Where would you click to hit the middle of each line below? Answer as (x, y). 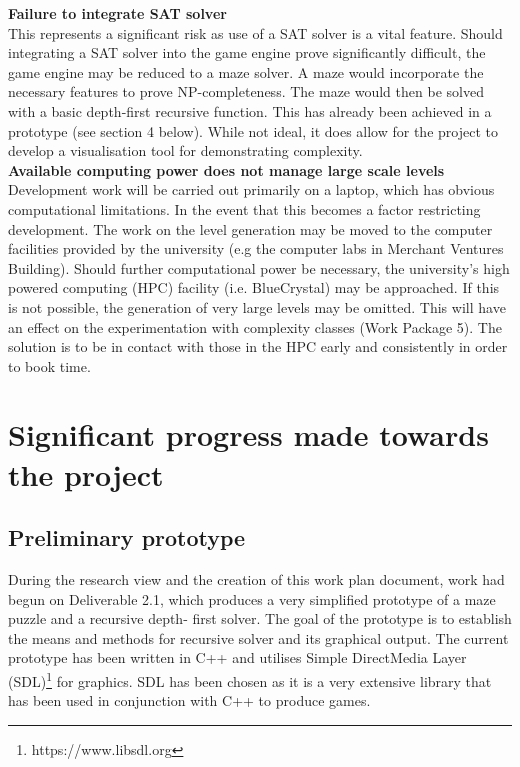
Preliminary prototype (127, 537)
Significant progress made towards (248, 434)
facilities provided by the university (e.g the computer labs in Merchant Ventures (256, 248)
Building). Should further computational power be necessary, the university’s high (259, 267)
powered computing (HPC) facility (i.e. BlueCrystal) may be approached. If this (254, 287)
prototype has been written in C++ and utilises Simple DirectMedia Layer (237, 657)
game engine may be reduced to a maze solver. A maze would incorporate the (246, 71)
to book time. (49, 365)
